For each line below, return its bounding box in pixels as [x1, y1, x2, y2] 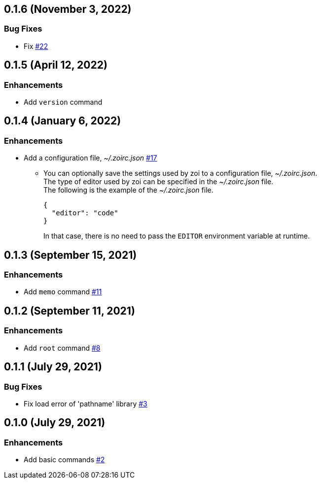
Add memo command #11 [24, 287, 102, 296]
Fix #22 [24, 41, 48, 50]
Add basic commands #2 [24, 455, 105, 464]
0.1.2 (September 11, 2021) [4, 304, 135, 317]
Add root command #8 [24, 343, 101, 352]
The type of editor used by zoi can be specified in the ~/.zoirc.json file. [43, 177, 274, 186]
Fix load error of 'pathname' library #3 [24, 399, 147, 408]
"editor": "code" [51, 209, 118, 217]
